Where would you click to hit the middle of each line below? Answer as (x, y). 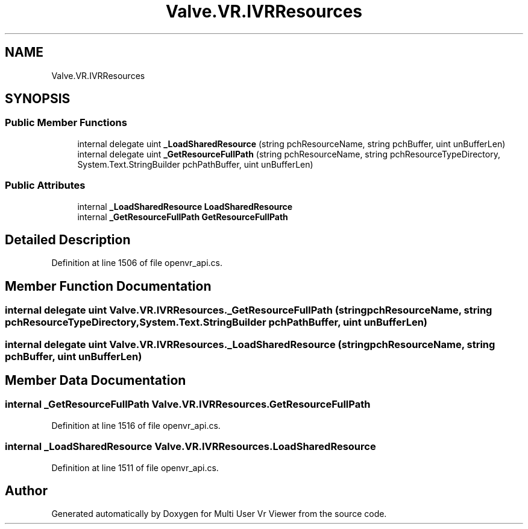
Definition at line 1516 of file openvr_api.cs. (136, 425)
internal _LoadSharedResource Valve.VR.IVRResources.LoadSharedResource (190, 447)
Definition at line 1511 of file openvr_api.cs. (135, 467)
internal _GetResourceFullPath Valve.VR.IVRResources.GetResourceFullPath (188, 404)
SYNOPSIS (38, 99)
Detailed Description (68, 239)
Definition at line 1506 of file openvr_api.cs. (137, 263)
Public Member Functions (66, 123)
